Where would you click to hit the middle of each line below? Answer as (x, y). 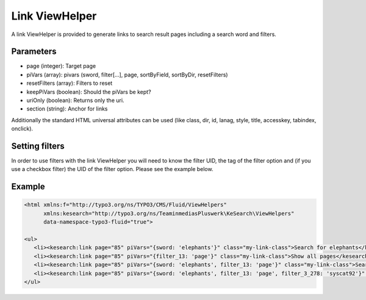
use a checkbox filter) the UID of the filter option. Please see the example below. (112, 169)
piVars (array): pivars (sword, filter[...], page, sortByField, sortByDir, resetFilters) (127, 75)
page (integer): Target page (61, 66)
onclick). (22, 129)
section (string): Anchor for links (67, 109)
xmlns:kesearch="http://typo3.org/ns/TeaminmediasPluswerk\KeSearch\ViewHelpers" (169, 213)
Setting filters (38, 146)
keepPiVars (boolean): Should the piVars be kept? (89, 92)
